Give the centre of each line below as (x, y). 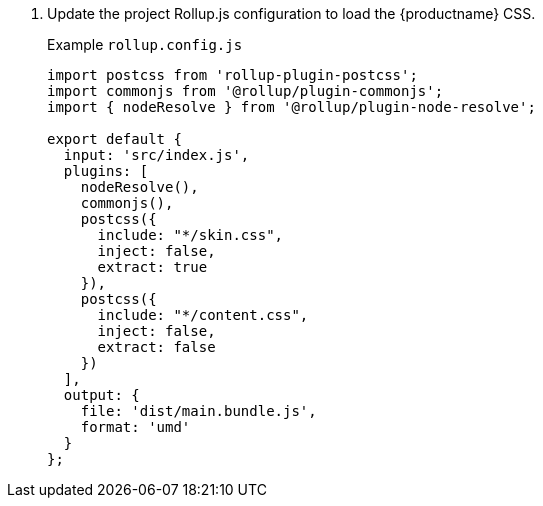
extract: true (152, 267)
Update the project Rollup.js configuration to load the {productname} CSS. (291, 13)
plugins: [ (106, 171)
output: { (101, 395)
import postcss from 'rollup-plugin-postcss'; (232, 75)
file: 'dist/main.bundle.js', (198, 411)
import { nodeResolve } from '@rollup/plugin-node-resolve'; (291, 107)
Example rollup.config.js (145, 44)
